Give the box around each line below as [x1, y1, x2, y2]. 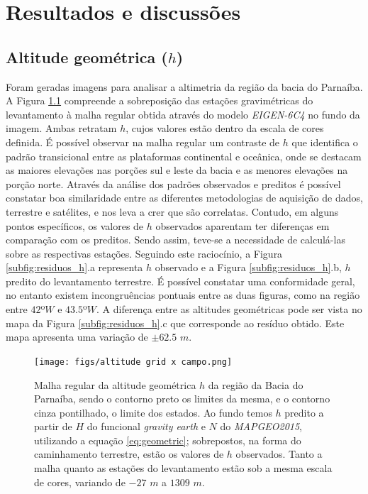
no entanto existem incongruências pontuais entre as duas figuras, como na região [6, 287, 360, 302]
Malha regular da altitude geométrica [34, 377, 196, 392]
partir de [34, 419, 72, 434]
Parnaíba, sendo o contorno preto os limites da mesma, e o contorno [34, 391, 330, 406]
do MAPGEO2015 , [220, 419, 303, 434]
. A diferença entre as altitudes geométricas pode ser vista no [96, 302, 362, 317]
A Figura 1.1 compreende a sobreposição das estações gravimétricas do [6, 93, 313, 108]
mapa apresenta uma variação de [6, 329, 148, 344]
